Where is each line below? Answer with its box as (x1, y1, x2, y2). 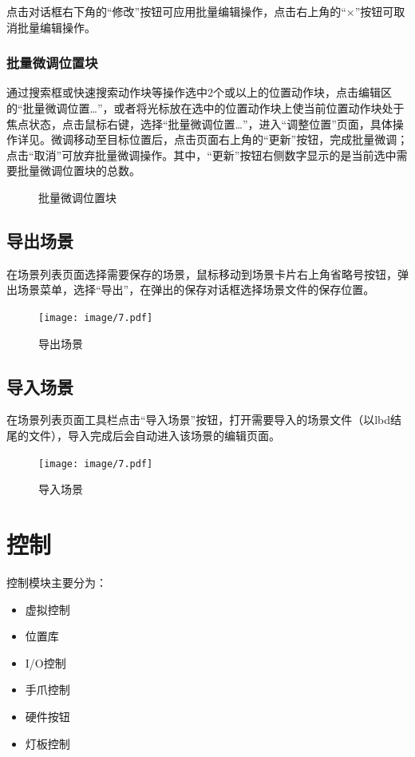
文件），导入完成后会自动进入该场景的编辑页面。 (28, 427, 280, 443)
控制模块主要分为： (6, 573, 107, 590)
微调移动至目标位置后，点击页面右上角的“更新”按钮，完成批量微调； (50, 131, 409, 148)
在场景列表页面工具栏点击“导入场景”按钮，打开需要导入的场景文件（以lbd (6, 411, 391, 428)
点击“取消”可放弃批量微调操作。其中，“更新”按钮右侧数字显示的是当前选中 (6, 146, 397, 163)
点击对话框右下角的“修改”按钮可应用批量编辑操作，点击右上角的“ (6, 3, 346, 19)
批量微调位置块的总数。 (17, 162, 140, 179)
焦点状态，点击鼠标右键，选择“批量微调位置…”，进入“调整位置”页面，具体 (6, 115, 393, 132)
